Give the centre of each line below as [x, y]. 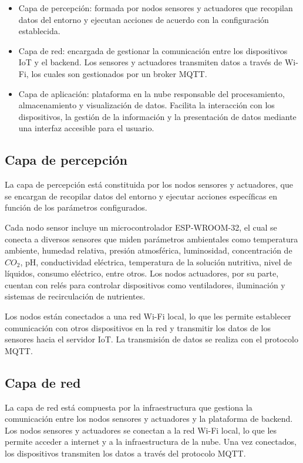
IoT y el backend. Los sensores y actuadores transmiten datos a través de [150, 62]
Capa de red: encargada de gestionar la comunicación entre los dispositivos [153, 50]
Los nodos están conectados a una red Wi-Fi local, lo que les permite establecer [148, 316]
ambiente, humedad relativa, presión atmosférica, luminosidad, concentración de [149, 250]
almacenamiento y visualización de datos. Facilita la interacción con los [147, 105]
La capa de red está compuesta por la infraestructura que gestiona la [129, 407]
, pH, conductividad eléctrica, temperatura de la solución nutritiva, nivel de [156, 262]
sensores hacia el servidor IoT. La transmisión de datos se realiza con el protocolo [151, 339]
